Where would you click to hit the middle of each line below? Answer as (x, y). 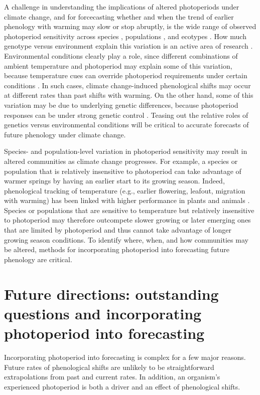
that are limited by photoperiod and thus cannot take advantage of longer (118, 230)
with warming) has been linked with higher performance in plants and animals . (127, 200)
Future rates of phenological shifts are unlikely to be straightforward (109, 367)
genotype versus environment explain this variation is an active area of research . (128, 46)
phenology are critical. (38, 259)
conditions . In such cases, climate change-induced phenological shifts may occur (127, 85)
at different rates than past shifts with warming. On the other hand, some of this (129, 95)
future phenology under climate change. (65, 134)
